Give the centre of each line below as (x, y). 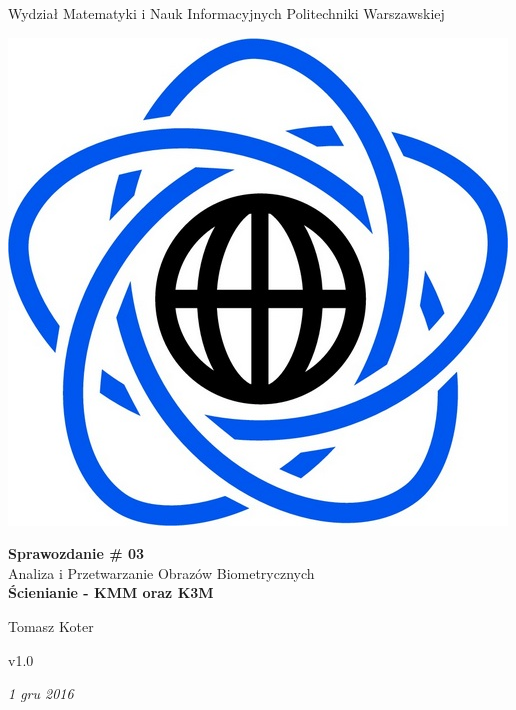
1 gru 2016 (41, 693)
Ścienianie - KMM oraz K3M (111, 592)
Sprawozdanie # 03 (76, 553)
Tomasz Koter (51, 625)
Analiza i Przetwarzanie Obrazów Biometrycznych (161, 572)
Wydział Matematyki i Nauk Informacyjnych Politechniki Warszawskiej (226, 13)
